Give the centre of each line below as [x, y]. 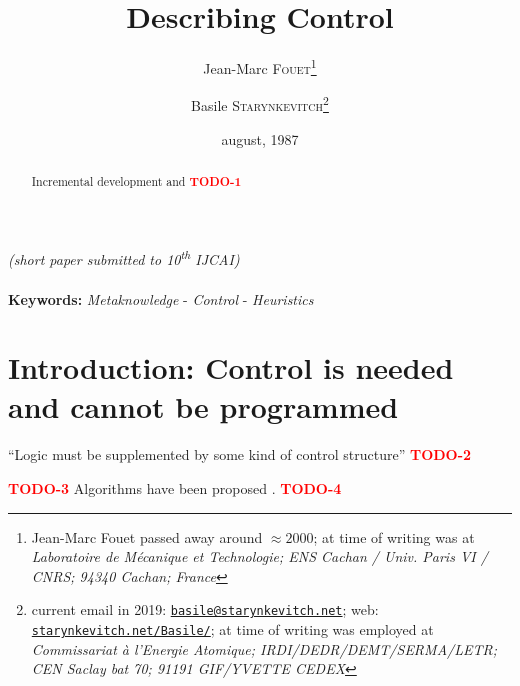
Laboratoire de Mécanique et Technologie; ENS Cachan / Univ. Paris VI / [259, 556]
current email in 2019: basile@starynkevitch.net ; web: [205, 609]
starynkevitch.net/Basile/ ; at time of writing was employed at [232, 629]
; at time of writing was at [394, 536]
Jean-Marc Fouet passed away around [147, 536]
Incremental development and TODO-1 [136, 182]
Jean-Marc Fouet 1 [260, 66]
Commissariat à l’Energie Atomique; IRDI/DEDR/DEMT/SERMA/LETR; [264, 648]
